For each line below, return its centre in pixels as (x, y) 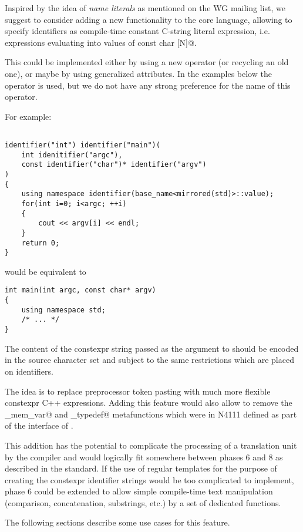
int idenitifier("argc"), (72, 155)
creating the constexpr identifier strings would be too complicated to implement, (149, 479)
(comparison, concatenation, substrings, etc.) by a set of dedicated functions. (143, 502)
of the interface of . (39, 425)
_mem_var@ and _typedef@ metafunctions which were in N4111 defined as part (151, 414)
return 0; (41, 243)
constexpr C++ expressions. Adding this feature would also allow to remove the (149, 403)
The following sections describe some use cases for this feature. (117, 522)
